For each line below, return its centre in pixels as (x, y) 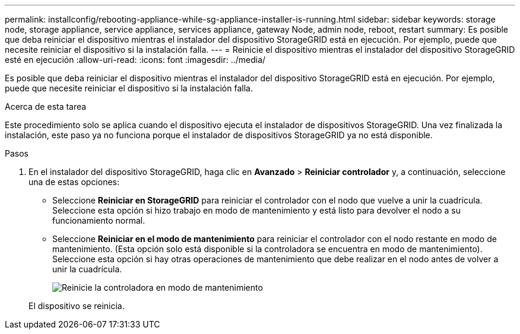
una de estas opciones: (74, 182)
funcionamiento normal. (99, 220)
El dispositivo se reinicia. (77, 306)
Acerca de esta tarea (46, 106)
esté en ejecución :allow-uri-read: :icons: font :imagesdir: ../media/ (135, 60)
